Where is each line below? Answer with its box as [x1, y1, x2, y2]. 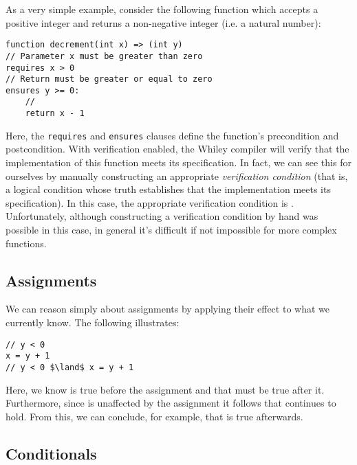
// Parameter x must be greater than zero [6, 51, 203, 61]
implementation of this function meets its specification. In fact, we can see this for [6, 155, 351, 170]
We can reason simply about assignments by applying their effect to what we [6, 302, 329, 316]
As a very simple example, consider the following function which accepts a [6, 2, 318, 16]
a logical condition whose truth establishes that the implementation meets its [6, 182, 331, 196]
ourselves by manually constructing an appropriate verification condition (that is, [6, 168, 348, 183]
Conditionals [6, 442, 97, 464]
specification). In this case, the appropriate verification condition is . [6, 195, 294, 209]
